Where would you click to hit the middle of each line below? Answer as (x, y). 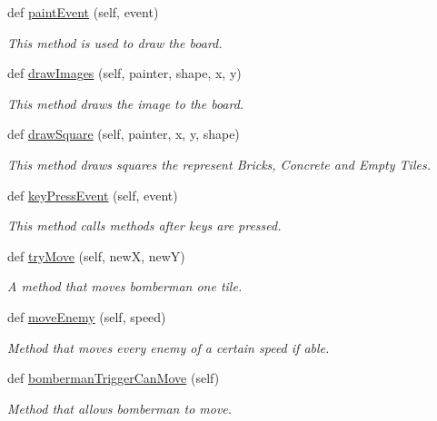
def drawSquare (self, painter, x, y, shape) (124, 134)
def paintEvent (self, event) (83, 12)
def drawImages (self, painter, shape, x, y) (124, 73)
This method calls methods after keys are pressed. (144, 225)
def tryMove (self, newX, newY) (96, 255)
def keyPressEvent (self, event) (93, 195)
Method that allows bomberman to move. (120, 408)
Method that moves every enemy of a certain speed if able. (169, 347)
